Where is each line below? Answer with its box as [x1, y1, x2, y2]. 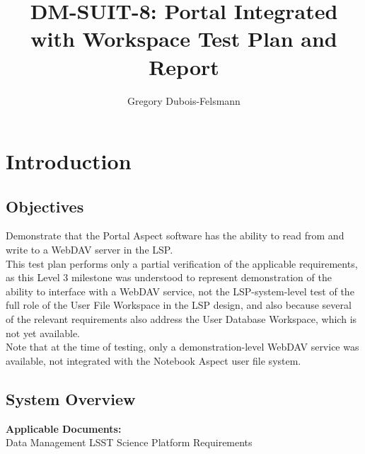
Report [149, 52, 219, 81]
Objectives [6, 195, 84, 217]
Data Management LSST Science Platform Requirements [6, 435, 253, 450]
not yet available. [6, 325, 80, 340]
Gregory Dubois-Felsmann [127, 93, 241, 108]
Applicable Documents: [6, 421, 122, 436]
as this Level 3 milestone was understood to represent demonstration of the [6, 270, 332, 285]
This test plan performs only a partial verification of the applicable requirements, [6, 256, 358, 271]
